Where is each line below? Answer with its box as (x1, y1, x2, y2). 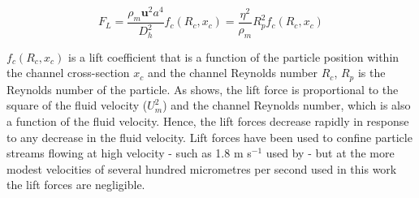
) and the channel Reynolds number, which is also (162, 97, 411, 114)
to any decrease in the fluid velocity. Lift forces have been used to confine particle (6, 128, 413, 145)
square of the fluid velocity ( (6, 97, 148, 114)
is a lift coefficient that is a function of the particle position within (67, 48, 400, 65)
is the (357, 64, 386, 81)
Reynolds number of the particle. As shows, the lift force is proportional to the (6, 80, 399, 97)
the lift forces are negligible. (6, 176, 145, 193)
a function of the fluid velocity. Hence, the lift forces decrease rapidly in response (6, 112, 409, 129)
